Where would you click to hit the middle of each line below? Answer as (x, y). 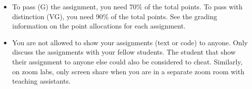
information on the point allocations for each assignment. (99, 26)
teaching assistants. (41, 81)
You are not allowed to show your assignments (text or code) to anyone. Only (130, 42)
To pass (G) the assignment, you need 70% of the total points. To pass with (127, 6)
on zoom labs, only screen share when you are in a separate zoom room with (128, 71)
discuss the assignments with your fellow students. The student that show (124, 52)
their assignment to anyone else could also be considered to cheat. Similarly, (127, 61)
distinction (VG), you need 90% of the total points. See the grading (115, 16)
